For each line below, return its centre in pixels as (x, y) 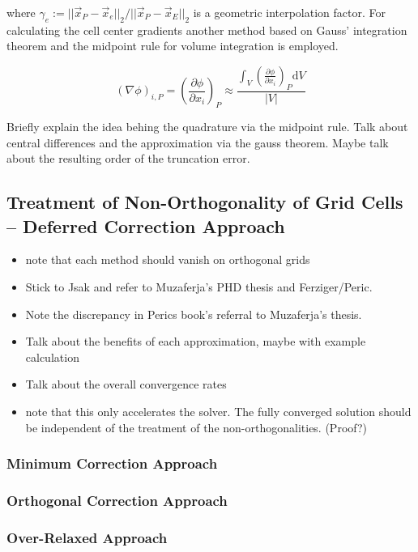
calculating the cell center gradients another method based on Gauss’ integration (207, 30)
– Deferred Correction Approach (146, 225)
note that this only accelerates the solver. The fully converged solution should (218, 411)
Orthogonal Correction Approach (117, 500)
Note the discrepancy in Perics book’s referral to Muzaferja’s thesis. (194, 314)
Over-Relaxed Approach (87, 537)
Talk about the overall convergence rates (126, 384)
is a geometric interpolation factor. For (289, 12)
